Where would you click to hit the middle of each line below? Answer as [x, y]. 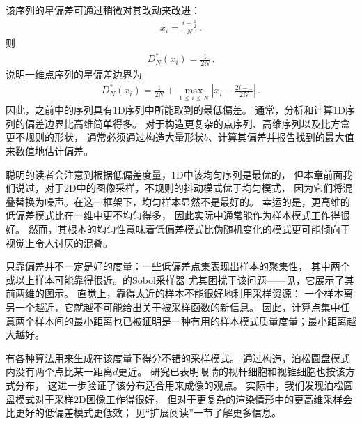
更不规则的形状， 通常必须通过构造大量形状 [105, 137]
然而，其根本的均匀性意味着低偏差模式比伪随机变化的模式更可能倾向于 [189, 229]
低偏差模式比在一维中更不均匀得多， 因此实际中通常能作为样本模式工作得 [173, 215]
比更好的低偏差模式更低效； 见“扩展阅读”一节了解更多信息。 [143, 412]
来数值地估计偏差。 [49, 151]
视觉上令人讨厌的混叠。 [59, 242]
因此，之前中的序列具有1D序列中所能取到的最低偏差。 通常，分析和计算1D [176, 110]
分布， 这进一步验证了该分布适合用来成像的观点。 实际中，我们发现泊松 [179, 385]
